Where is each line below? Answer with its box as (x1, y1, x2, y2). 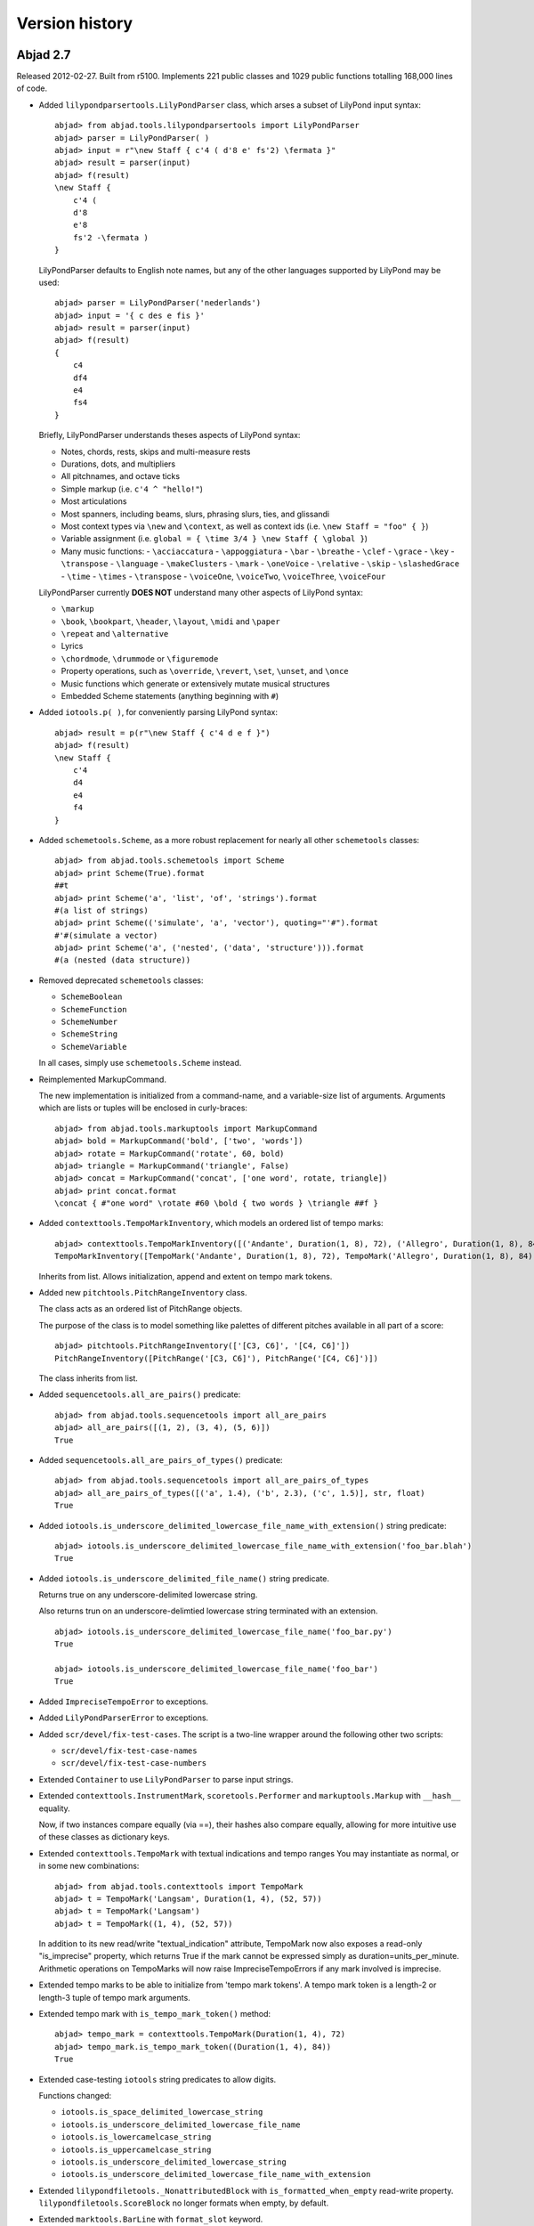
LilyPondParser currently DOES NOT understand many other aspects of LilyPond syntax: (38, 587, 364, 597)
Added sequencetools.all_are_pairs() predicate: (38, 1389, 241, 1400)
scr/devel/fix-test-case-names (61, 1745, 198, 1756)
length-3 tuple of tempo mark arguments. (38, 1992, 190, 2003)
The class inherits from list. (38, 1373, 138, 1384)
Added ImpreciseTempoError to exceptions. (38, 1696, 209, 1707)
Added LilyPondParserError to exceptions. (38, 1712, 209, 1723)
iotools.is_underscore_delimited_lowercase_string (61, 2157, 287, 2167)
